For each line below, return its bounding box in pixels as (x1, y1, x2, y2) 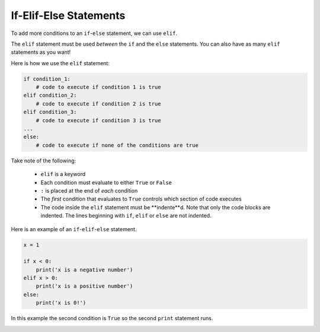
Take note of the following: (11, 157, 76, 164)
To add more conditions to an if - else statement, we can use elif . (11, 30, 178, 37)
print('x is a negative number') (36, 266, 133, 273)
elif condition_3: (23, 108, 77, 116)
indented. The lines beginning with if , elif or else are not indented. (40, 212, 212, 219)
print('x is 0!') (36, 299, 87, 307)
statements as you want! (11, 49, 71, 56)
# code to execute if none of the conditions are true (36, 142, 199, 148)
